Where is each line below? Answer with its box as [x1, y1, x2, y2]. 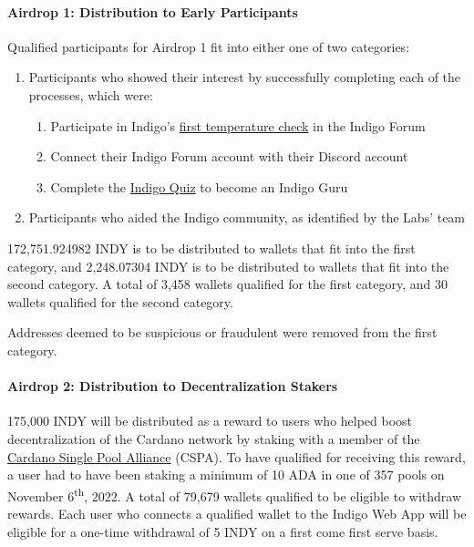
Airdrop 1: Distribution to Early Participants [7, 2, 298, 21]
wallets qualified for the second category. [7, 292, 233, 311]
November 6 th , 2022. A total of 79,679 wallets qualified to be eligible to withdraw [7, 483, 462, 505]
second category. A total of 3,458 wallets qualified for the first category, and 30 [7, 274, 448, 294]
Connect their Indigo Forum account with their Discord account [50, 147, 408, 166]
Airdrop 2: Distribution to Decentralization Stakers [7, 377, 338, 396]
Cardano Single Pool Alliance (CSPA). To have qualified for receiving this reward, [7, 447, 466, 466]
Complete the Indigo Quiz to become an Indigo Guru [50, 177, 348, 196]
